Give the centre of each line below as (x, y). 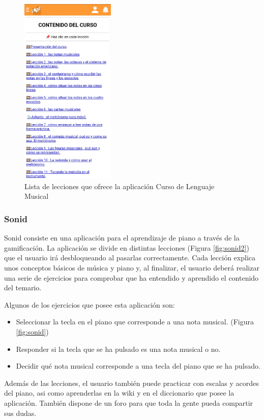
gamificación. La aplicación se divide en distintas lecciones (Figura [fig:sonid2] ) (127, 247)
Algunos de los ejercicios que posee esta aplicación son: (90, 304)
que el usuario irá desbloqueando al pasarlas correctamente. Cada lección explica (130, 258)
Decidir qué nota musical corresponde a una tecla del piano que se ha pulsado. (138, 366)
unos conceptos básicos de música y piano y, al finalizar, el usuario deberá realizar (132, 268)
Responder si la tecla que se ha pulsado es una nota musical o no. (118, 349)
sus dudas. (20, 413)
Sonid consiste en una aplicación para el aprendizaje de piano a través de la (122, 238)
